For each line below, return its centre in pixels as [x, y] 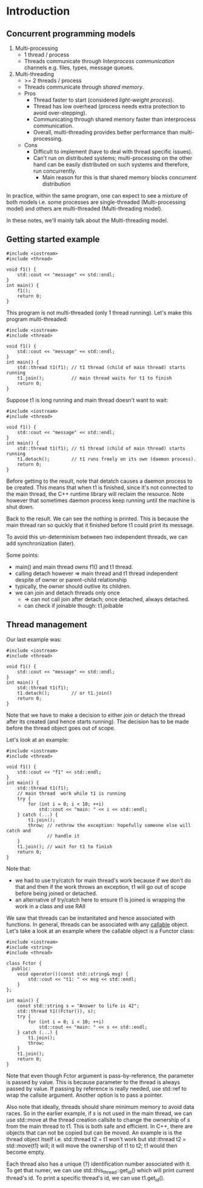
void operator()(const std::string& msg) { [73, 974]
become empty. [26, 1152]
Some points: [23, 555]
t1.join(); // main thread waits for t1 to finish [95, 378]
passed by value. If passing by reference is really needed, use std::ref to [96, 1088]
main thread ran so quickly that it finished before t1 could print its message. [100, 525]
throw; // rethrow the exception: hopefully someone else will [109, 825]
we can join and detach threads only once [67, 592]
